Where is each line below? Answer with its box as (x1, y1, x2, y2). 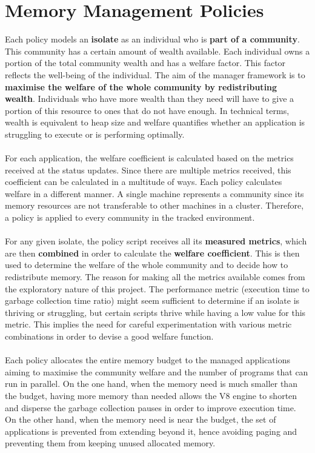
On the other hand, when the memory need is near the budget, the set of (5, 413, 276, 426)
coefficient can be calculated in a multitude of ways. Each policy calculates (5, 175, 282, 188)
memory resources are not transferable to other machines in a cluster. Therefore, (5, 199, 304, 212)
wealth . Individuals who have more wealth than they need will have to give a (5, 92, 294, 105)
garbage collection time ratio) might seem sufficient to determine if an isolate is (5, 294, 300, 307)
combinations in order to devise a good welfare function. (5, 329, 214, 342)
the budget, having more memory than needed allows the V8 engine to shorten (5, 389, 297, 401)
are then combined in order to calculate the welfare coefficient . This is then (5, 246, 300, 259)
